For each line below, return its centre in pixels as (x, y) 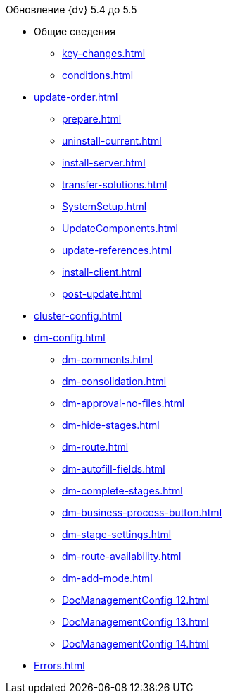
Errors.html (59, 665)
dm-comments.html (108, 359)
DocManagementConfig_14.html (135, 644)
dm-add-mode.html (107, 578)
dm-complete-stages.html (122, 491)
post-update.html (102, 294)
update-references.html (117, 250)
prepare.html (92, 119)
